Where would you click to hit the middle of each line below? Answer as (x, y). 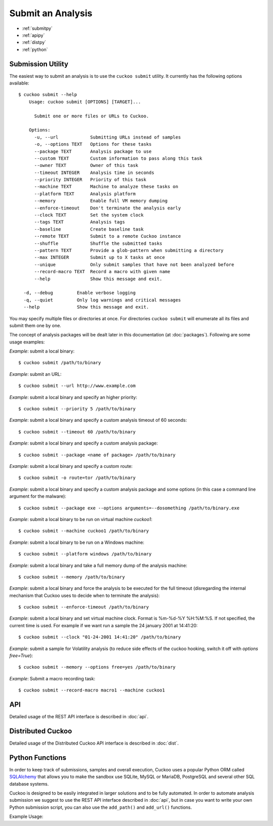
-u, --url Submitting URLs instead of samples (108, 137)
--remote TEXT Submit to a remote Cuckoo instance (108, 236)
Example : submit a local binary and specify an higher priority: (73, 397)
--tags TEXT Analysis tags (80, 222)
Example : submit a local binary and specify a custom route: (71, 466)
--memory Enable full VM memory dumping (101, 201)
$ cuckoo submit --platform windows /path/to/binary (85, 554)
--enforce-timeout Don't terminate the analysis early (108, 208)
